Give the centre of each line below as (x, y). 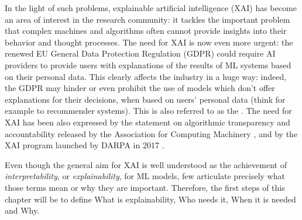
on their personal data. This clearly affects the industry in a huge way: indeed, (146, 76)
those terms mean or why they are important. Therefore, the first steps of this (145, 187)
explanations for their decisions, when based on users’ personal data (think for (145, 99)
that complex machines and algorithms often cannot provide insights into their (146, 31)
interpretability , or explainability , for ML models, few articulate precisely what (145, 176)
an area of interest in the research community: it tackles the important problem (147, 19)
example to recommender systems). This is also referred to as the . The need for (148, 111)
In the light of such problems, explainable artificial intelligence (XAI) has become (151, 8)
